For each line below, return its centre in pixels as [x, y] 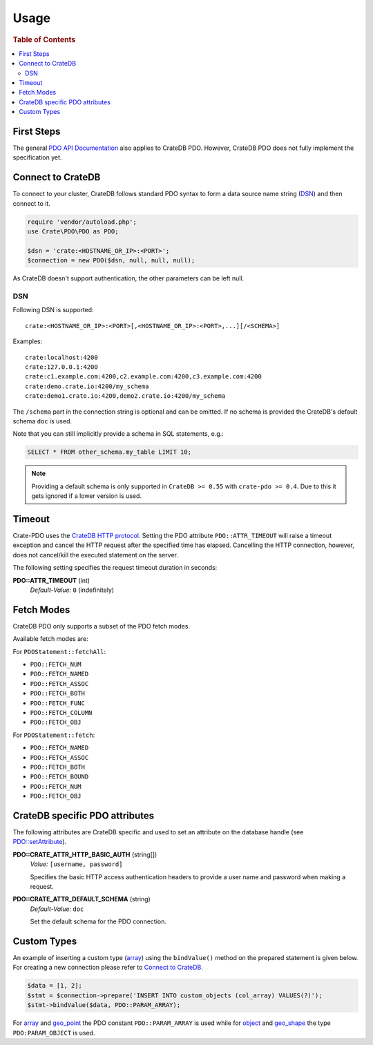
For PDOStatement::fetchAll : [59, 651]
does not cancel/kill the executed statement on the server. [96, 555]
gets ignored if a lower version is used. [86, 496]
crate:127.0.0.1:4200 [61, 367]
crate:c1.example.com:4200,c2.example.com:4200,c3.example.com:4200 [143, 377]
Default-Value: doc [57, 909]
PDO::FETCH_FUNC [58, 703]
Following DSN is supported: [53, 310]
